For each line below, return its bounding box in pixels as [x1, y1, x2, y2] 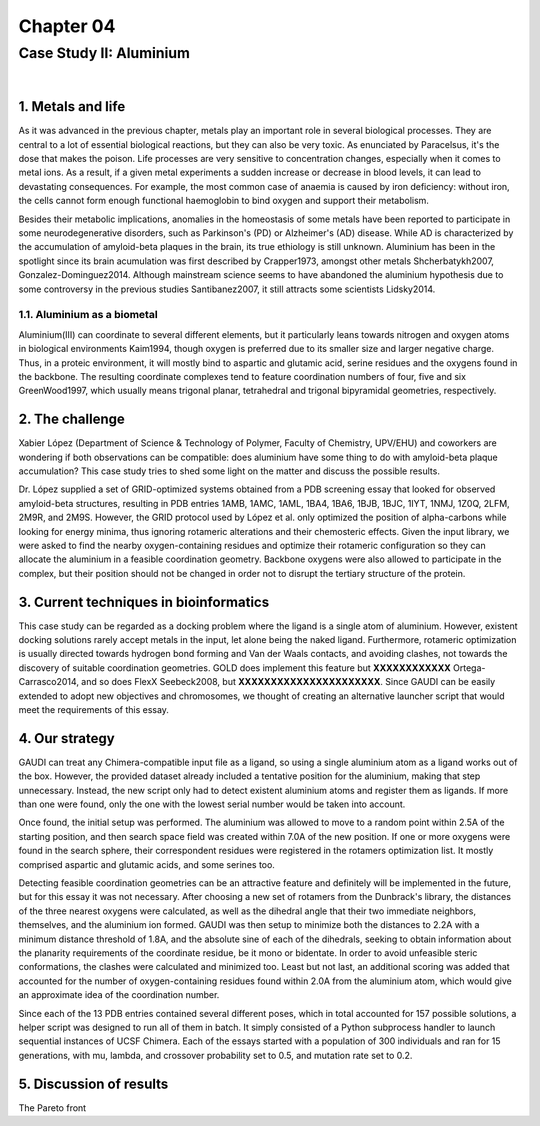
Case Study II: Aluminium [18, 44, 190, 62]
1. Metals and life [18, 98, 126, 115]
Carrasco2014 [18, 676, 77, 688]
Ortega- [453, 661, 486, 674]
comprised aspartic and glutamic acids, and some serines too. [18, 858, 275, 870]
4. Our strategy [18, 730, 115, 747]
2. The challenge [18, 411, 125, 428]
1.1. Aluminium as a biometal [18, 308, 159, 322]
